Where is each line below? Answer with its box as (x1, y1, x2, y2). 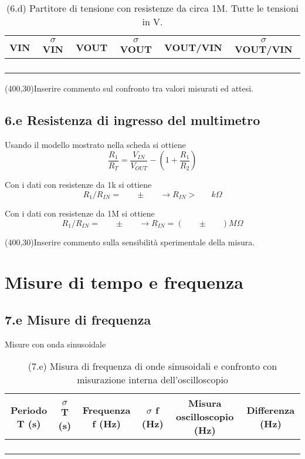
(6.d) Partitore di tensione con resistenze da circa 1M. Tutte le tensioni (6, 1, 299, 15)
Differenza (246, 403, 295, 417)
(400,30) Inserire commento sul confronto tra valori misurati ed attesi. (5, 82, 254, 94)
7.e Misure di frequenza (5, 310, 151, 328)
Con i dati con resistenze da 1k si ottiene (5, 178, 152, 191)
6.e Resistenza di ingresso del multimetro (5, 110, 260, 129)
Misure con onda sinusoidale (5, 338, 106, 350)
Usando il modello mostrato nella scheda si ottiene (5, 138, 186, 150)
